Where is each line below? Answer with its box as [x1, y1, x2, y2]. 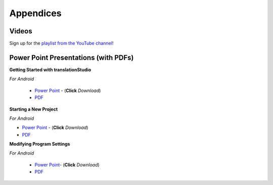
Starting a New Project [9, 106, 58, 112]
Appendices [9, 8, 62, 19]
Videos [9, 27, 32, 35]
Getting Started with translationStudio [9, 66, 92, 73]
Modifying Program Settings [9, 141, 70, 147]
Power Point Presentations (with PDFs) [9, 53, 134, 62]
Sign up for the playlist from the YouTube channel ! [9, 40, 114, 47]
